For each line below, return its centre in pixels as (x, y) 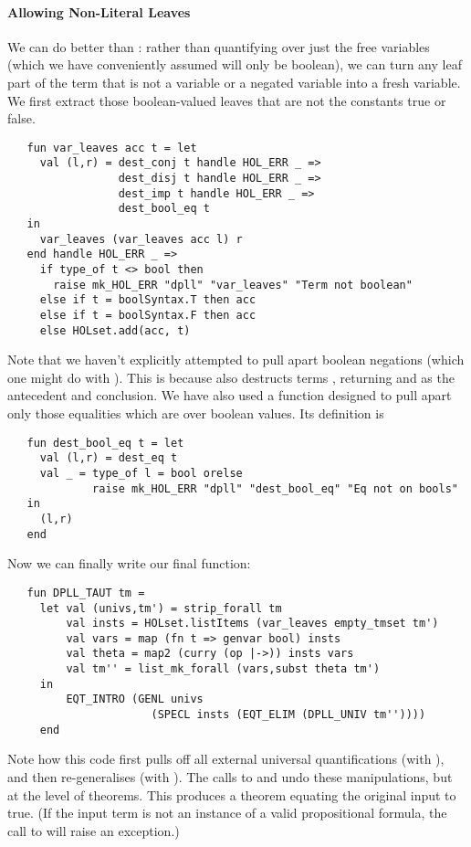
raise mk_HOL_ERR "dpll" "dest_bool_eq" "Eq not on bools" (275, 488)
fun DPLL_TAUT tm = (86, 593)
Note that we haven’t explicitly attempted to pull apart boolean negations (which (236, 360)
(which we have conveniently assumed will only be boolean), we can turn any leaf (235, 64)
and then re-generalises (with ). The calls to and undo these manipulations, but (230, 777)
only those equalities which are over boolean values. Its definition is (196, 413)
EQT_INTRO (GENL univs (135, 699)
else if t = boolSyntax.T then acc (148, 300)
